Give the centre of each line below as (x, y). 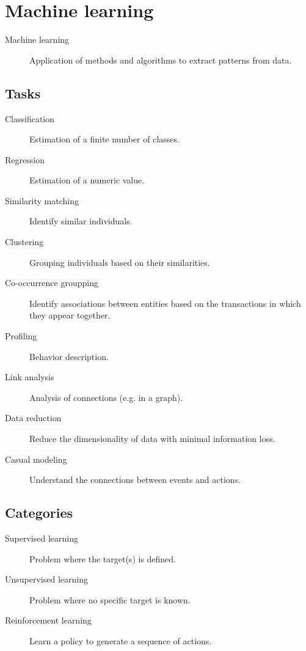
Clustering (24, 242)
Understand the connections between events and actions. (135, 480)
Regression (25, 159)
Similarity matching (42, 200)
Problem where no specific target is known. (110, 599)
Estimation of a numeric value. (87, 180)
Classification (30, 118)
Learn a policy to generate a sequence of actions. (121, 640)
